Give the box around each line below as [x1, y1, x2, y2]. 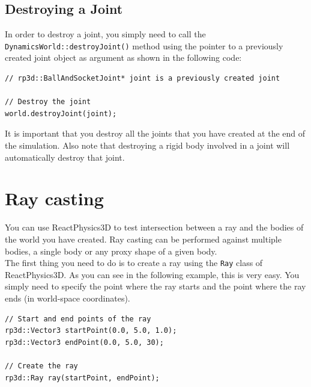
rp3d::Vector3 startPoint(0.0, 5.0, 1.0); [5, 326, 177, 335]
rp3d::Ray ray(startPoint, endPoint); [5, 373, 160, 382]
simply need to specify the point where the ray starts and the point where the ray [5, 280, 306, 293]
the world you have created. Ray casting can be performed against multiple [5, 232, 282, 245]
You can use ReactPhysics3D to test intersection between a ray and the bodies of [5, 221, 304, 234]
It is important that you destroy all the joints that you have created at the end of [5, 127, 306, 140]
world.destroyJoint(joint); [5, 109, 117, 118]
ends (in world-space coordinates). [5, 291, 130, 304]
